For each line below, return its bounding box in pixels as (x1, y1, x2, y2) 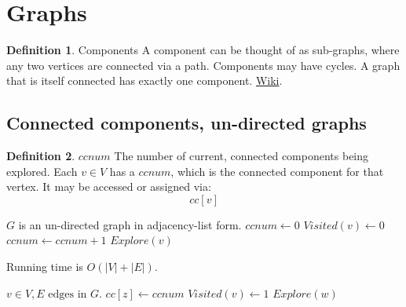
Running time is (6, 258, 83, 275)
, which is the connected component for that (170, 163, 384, 179)
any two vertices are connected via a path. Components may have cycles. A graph (6, 57, 401, 73)
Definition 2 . (6, 148, 75, 164)
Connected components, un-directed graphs (6, 111, 367, 135)
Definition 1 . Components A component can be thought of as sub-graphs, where (6, 42, 400, 58)
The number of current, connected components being (114, 148, 369, 164)
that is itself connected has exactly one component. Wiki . (6, 72, 283, 89)
